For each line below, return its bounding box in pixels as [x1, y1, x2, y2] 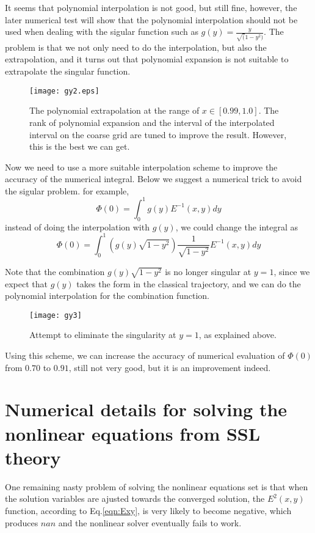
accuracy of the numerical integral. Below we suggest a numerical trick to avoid [5, 172, 302, 185]
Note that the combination [5, 265, 105, 278]
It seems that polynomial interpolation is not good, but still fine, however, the [5, 1, 297, 13]
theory [5, 444, 61, 469]
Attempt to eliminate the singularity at [29, 328, 176, 341]
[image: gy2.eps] [29, 86, 100, 95]
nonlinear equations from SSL [5, 421, 261, 446]
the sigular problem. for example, [5, 184, 129, 197]
